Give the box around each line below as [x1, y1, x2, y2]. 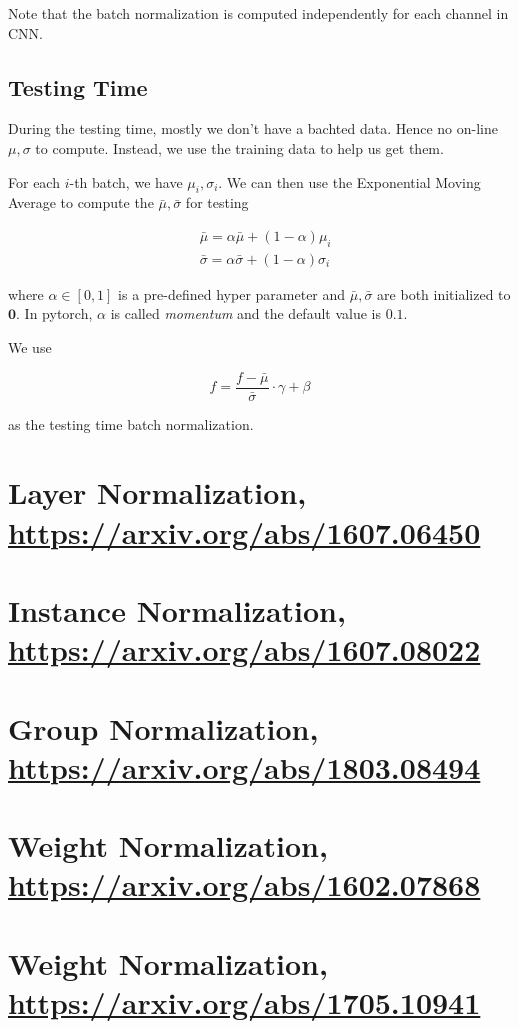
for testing [185, 192, 249, 213]
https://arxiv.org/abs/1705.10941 [8, 981, 481, 1022]
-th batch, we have [69, 171, 183, 192]
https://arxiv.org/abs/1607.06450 [8, 511, 481, 552]
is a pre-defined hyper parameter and [118, 283, 346, 304]
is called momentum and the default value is [110, 303, 381, 324]
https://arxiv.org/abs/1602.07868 [8, 864, 481, 905]
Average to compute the [8, 192, 154, 213]
